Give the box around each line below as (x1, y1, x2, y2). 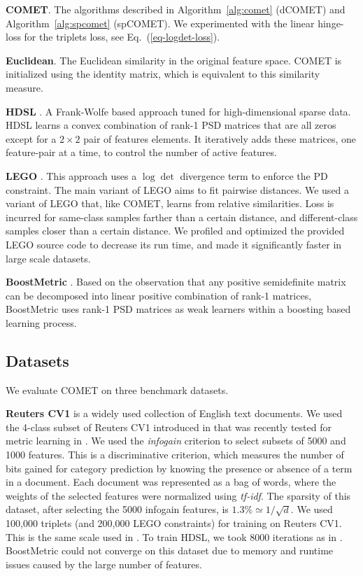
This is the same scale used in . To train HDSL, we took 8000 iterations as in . (6, 529, 343, 544)
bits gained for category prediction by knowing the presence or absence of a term (6, 461, 353, 475)
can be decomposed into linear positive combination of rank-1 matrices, (6, 288, 312, 302)
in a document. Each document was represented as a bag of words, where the (6, 475, 336, 489)
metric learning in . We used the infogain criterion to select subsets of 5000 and (6, 433, 346, 448)
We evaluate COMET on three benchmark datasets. (6, 382, 229, 397)
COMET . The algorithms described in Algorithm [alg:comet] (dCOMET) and (6, 2, 346, 16)
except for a (6, 131, 57, 146)
